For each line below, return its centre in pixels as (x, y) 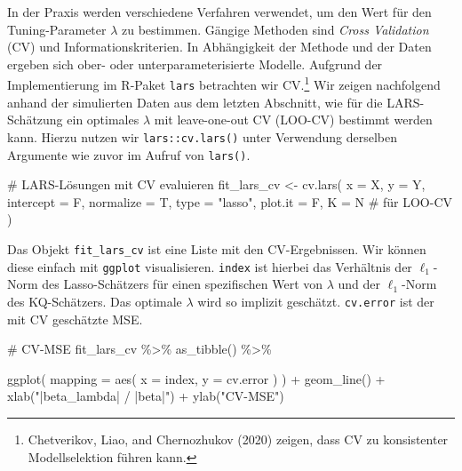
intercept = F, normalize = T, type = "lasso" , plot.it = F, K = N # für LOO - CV (230, 201)
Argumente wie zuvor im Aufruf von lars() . (129, 154)
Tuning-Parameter (57, 29)
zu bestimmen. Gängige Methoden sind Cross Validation (275, 29)
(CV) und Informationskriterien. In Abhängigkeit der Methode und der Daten (219, 47)
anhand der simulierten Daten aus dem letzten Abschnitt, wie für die (195, 102)
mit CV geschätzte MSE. (75, 319)
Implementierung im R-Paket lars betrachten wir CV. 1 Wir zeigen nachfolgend (224, 84)
